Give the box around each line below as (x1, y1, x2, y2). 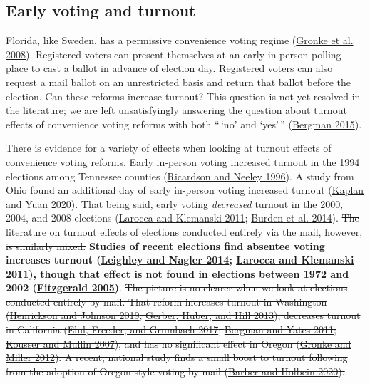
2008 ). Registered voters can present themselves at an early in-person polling (6, 46, 341, 61)
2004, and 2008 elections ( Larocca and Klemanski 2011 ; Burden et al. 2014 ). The (6, 210, 359, 225)
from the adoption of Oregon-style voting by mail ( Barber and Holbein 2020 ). (6, 363, 345, 378)
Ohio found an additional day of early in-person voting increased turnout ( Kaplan (6, 182, 364, 197)
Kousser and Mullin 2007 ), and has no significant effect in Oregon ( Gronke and (6, 336, 351, 351)
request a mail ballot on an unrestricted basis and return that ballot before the (6, 74, 351, 89)
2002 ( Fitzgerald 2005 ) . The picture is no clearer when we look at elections (6, 280, 348, 295)
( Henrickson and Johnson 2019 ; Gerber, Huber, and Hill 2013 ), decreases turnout (6, 308, 361, 323)
